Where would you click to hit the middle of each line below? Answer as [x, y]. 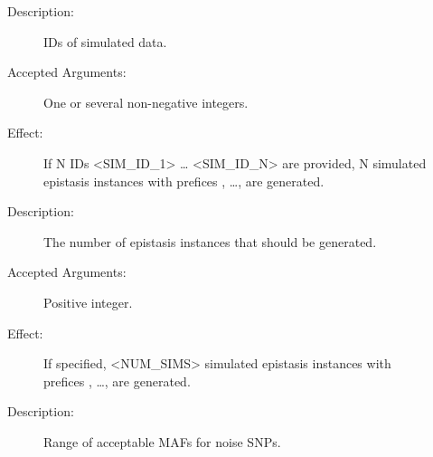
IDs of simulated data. [105, 41]
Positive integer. [88, 302]
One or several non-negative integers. [146, 102]
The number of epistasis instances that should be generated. [210, 241]
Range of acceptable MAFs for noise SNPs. [162, 441]
